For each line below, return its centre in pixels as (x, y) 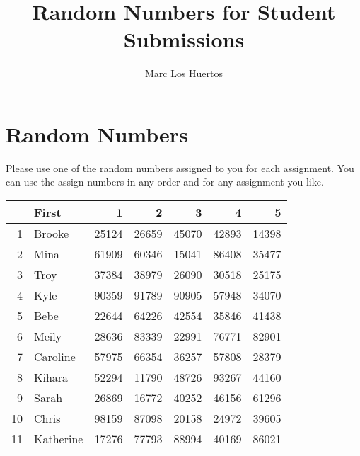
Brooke (52, 234)
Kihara (51, 377)
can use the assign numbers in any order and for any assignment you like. (165, 182)
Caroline (55, 357)
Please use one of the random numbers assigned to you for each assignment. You (180, 167)
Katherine (59, 439)
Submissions (184, 39)
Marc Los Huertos (184, 73)
